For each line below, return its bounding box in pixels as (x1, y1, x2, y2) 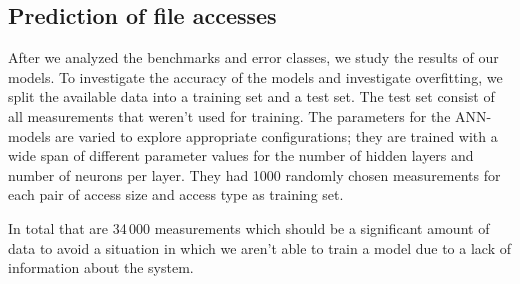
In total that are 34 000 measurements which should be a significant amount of (8, 217, 490, 238)
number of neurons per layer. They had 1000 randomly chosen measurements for (8, 164, 501, 185)
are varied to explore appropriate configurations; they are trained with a (55, 125, 498, 146)
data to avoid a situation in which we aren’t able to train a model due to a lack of (8, 237, 511, 258)
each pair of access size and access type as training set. (8, 184, 344, 205)
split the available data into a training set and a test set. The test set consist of (8, 86, 495, 107)
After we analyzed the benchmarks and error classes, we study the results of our (8, 47, 499, 68)
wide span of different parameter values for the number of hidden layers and (8, 145, 474, 166)
